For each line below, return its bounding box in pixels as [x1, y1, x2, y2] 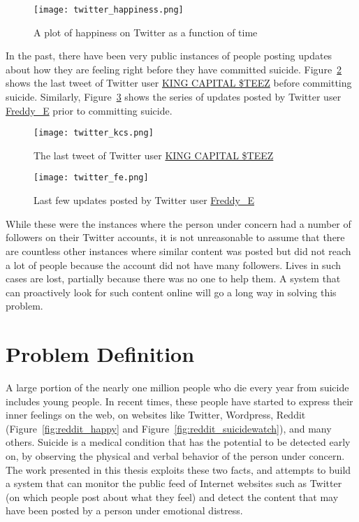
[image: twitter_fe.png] [34, 173, 149, 183]
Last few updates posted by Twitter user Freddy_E [34, 193, 255, 208]
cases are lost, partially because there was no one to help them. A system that [6, 271, 341, 286]
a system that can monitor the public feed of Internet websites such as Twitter [6, 476, 342, 491]
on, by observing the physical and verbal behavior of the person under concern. [6, 448, 345, 463]
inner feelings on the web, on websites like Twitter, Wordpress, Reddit [6, 407, 306, 422]
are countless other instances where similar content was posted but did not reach [6, 243, 351, 258]
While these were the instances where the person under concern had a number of [6, 216, 351, 231]
